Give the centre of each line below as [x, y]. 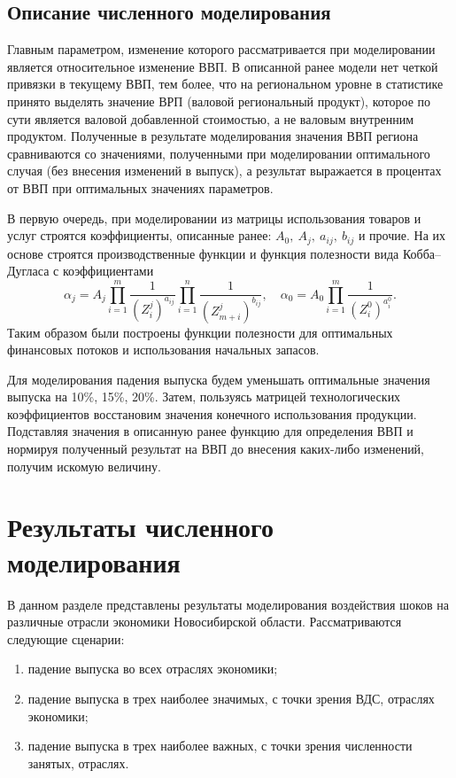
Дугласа [28, 271]
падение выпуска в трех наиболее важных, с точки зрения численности [220, 746]
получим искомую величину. [84, 466]
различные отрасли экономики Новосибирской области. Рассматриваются [205, 622]
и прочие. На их [402, 235]
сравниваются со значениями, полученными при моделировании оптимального [219, 153]
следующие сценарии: [66, 638]
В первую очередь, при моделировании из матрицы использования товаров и [214, 218]
